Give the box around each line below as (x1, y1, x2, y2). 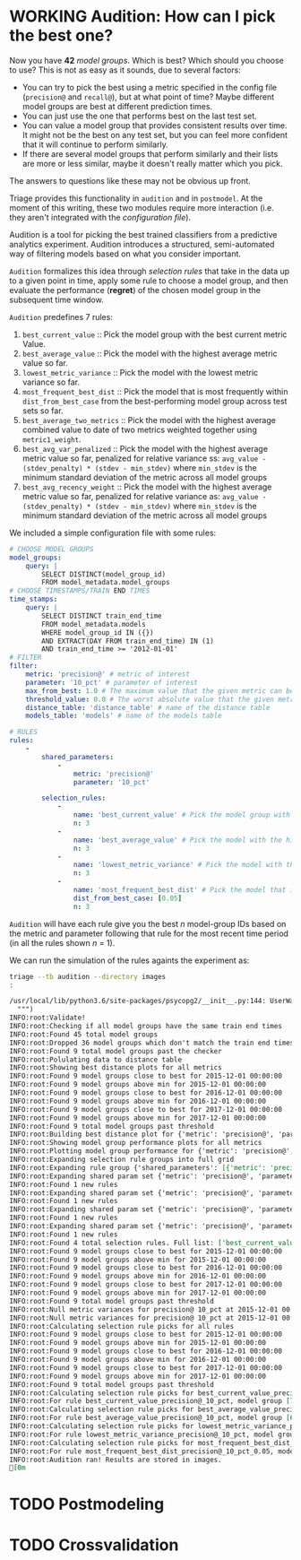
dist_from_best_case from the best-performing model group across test (21, 395, 288, 406)
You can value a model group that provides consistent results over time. (21, 119, 288, 131)
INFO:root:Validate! (9, 1013, 87, 1023)
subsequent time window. (9, 294, 105, 305)
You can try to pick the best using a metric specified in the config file (21, 82, 278, 92)
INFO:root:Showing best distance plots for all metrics (9, 1063, 222, 1072)
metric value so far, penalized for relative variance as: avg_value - (21, 490, 267, 501)
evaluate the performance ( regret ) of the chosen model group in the (9, 284, 262, 295)
